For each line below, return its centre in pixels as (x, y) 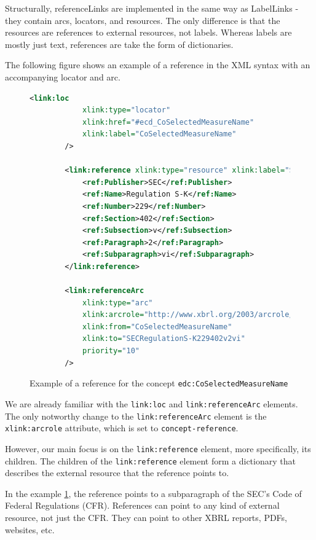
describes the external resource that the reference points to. (117, 473)
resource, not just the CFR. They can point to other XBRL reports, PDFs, (146, 517)
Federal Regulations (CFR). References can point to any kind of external (142, 505)
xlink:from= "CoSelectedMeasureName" (157, 327)
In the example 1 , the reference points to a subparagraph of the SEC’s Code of (153, 493)
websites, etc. (30, 529)
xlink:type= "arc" (117, 303)
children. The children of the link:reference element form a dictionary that (150, 460)
